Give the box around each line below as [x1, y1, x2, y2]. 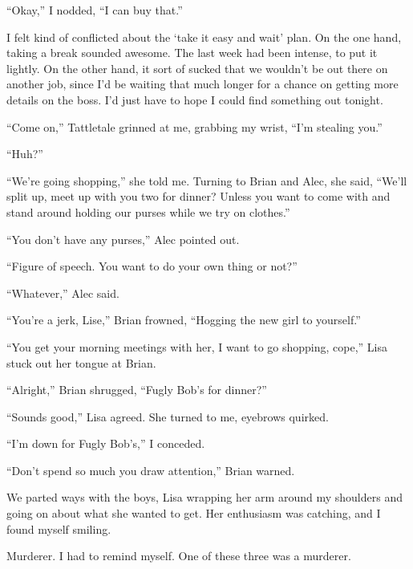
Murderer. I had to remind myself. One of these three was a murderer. [6, 547, 351, 564]
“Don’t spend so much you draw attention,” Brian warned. [6, 461, 295, 478]
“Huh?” [6, 145, 43, 162]
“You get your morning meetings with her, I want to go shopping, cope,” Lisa [6, 338, 387, 355]
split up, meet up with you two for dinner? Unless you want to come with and [6, 188, 391, 205]
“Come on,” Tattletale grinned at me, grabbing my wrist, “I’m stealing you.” [6, 118, 383, 135]
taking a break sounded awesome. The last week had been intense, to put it [6, 44, 378, 61]
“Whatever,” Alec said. [6, 284, 119, 301]
